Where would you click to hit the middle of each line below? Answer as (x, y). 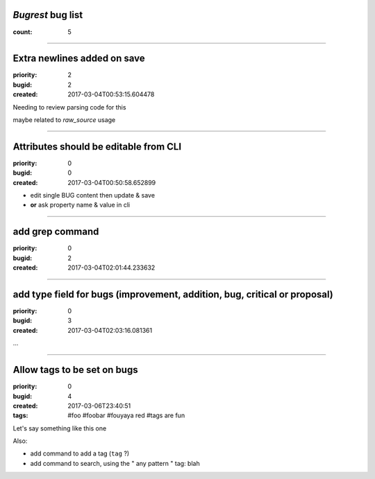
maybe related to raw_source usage (64, 120)
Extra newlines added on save (79, 59)
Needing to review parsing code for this (69, 107)
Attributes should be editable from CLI (97, 147)
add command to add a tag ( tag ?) (80, 453)
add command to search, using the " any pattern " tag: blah (115, 463)
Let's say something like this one (60, 428)
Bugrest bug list (48, 15)
